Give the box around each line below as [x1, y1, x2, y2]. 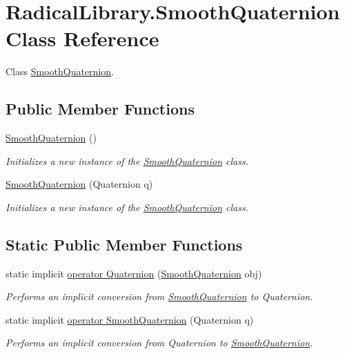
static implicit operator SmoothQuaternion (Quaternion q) [6, 312, 254, 326]
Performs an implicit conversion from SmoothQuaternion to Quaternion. [6, 289, 313, 304]
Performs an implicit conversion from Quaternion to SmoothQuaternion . [6, 335, 313, 350]
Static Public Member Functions [6, 233, 243, 255]
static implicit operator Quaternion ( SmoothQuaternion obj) [6, 266, 262, 280]
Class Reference [6, 24, 159, 52]
